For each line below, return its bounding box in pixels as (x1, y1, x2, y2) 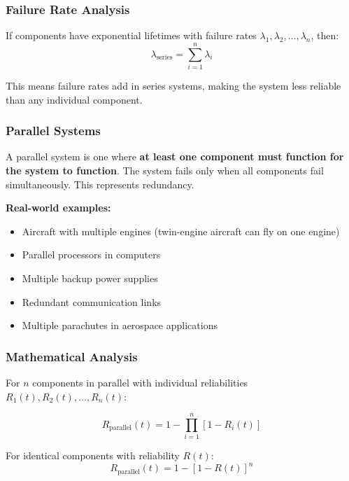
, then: (311, 28, 339, 43)
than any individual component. (6, 92, 143, 106)
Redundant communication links (22, 294, 162, 309)
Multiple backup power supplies (22, 270, 158, 285)
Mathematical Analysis (6, 347, 138, 365)
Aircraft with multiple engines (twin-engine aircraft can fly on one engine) (22, 223, 340, 238)
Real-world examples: (6, 200, 111, 215)
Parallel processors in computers (22, 247, 161, 262)
